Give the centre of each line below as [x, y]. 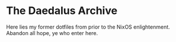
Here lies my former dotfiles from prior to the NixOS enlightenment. [88, 27]
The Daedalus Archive [62, 11]
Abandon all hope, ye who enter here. [52, 33]
